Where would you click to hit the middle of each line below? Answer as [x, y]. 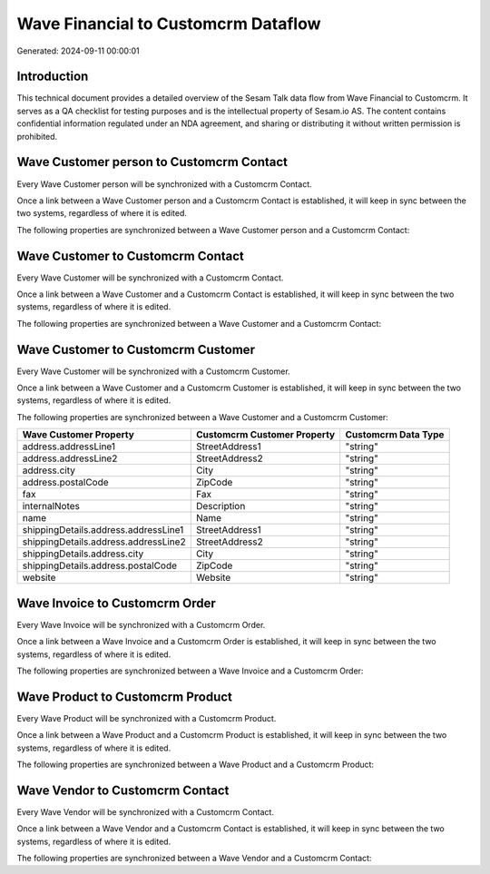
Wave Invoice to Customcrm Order [117, 603]
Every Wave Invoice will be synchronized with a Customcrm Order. [141, 624]
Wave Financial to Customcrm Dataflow [169, 24]
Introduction [53, 77]
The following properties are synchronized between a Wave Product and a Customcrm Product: [196, 765]
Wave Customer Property [78, 435]
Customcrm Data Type [395, 435]
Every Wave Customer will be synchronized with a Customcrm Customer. [153, 371]
